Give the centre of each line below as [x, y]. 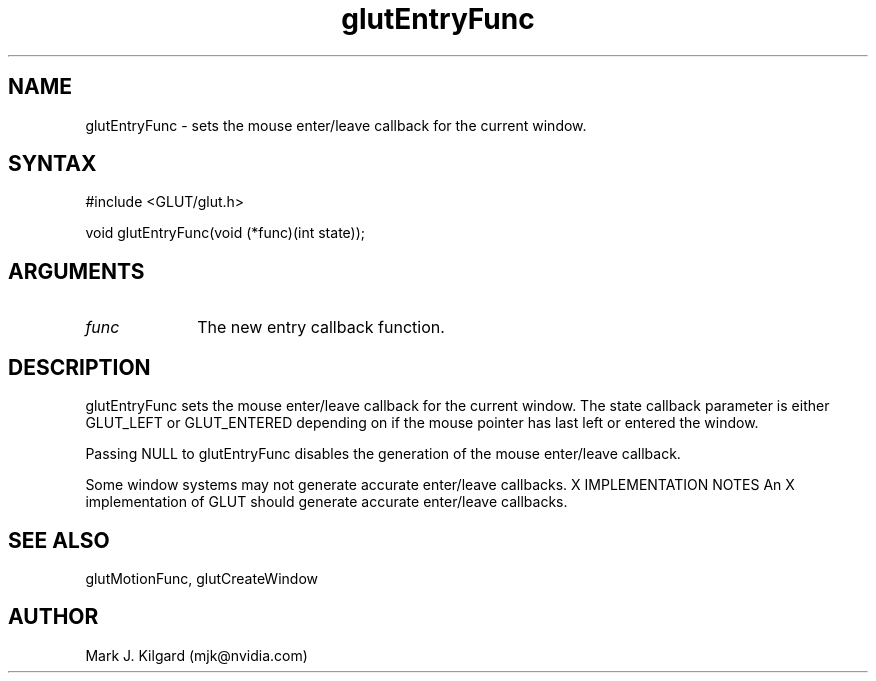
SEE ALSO [59, 540]
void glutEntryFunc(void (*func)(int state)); [225, 233]
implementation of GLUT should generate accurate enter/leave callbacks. [326, 502]
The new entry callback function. [321, 327]
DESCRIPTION [79, 367]
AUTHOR [53, 617]
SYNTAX [52, 164]
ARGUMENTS [76, 271]
